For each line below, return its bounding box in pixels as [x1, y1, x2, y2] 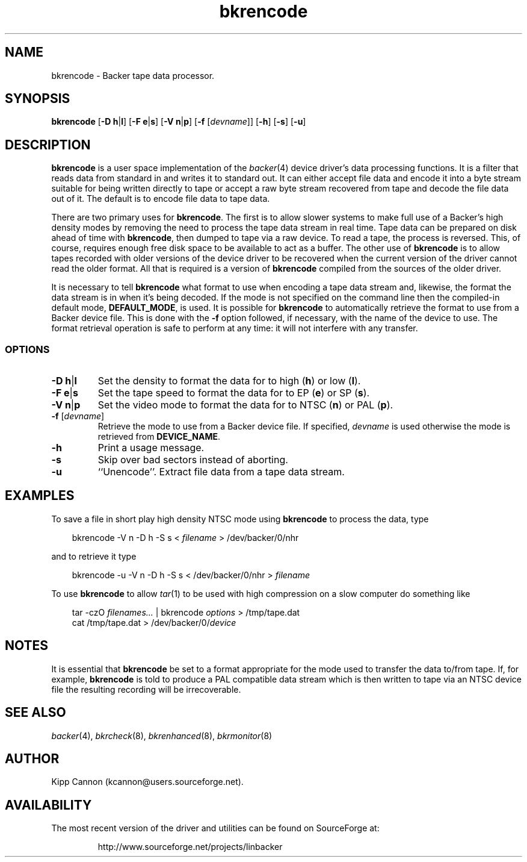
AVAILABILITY [5, 797, 92, 813]
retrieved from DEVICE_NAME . [97, 431, 221, 442]
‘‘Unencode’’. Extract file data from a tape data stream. [97, 466, 345, 478]
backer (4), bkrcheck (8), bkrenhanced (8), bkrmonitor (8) [51, 730, 273, 741]
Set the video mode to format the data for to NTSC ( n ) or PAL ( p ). [97, 399, 393, 411]
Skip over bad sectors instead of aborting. [97, 454, 288, 466]
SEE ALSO [5, 705, 66, 720]
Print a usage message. [97, 442, 205, 454]
